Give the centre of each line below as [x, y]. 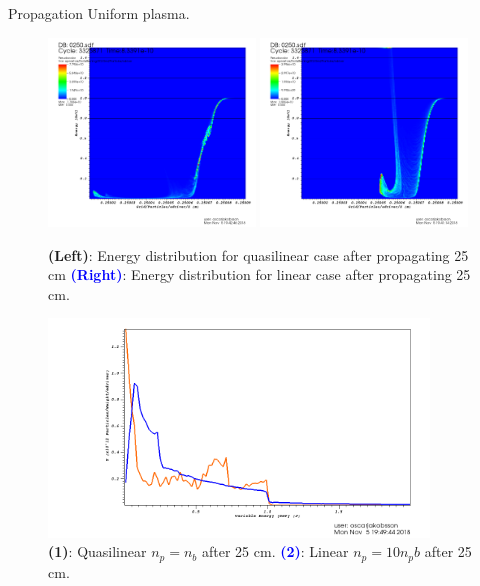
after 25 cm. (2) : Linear [275, 551]
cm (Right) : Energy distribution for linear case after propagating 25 [259, 274]
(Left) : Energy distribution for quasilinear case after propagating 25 [258, 254]
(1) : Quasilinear [97, 551]
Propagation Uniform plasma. [99, 13]
